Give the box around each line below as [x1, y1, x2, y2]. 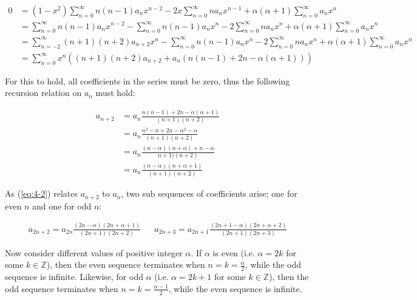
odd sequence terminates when [5, 282, 118, 295]
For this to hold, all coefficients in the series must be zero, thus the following [5, 74, 290, 87]
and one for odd [32, 199, 92, 212]
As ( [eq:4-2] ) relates [5, 187, 78, 200]
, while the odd [245, 258, 302, 271]
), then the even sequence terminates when [46, 258, 205, 271]
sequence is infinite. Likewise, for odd [5, 270, 143, 283]
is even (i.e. [212, 246, 255, 259]
